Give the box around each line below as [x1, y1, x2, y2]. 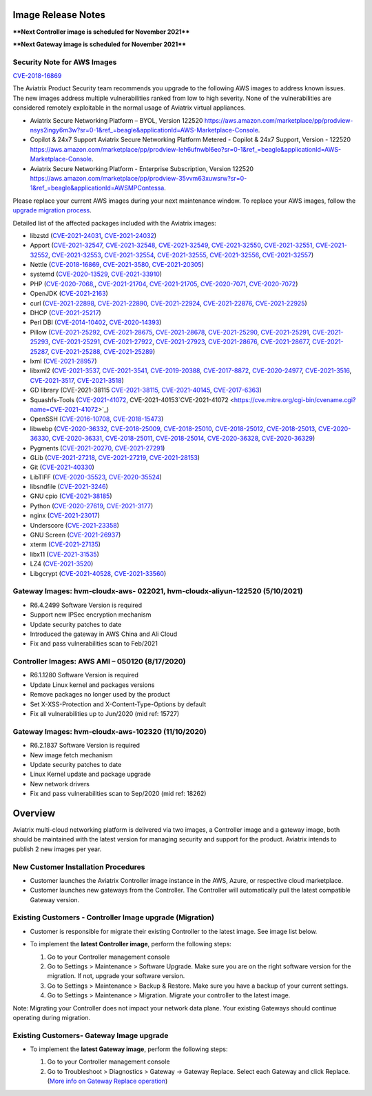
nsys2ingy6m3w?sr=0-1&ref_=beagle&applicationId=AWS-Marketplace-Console [30, 126, 258, 134]
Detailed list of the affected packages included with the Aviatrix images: [12, 219, 216, 227]
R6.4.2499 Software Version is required [30, 601, 143, 609]
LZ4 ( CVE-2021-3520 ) [30, 559, 94, 568]
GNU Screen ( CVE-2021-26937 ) [30, 531, 121, 539]
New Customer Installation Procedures [12, 862, 145, 872]
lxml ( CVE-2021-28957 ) [30, 357, 97, 365]
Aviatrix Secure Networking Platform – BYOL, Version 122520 [30, 116, 203, 124]
